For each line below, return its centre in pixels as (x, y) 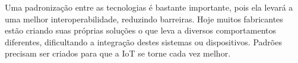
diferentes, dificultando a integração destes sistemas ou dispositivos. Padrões (143, 42)
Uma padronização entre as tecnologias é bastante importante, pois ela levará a (149, 7)
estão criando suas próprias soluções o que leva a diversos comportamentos (141, 30)
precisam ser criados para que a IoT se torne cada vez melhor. (118, 53)
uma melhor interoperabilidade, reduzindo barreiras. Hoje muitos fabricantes (144, 19)
